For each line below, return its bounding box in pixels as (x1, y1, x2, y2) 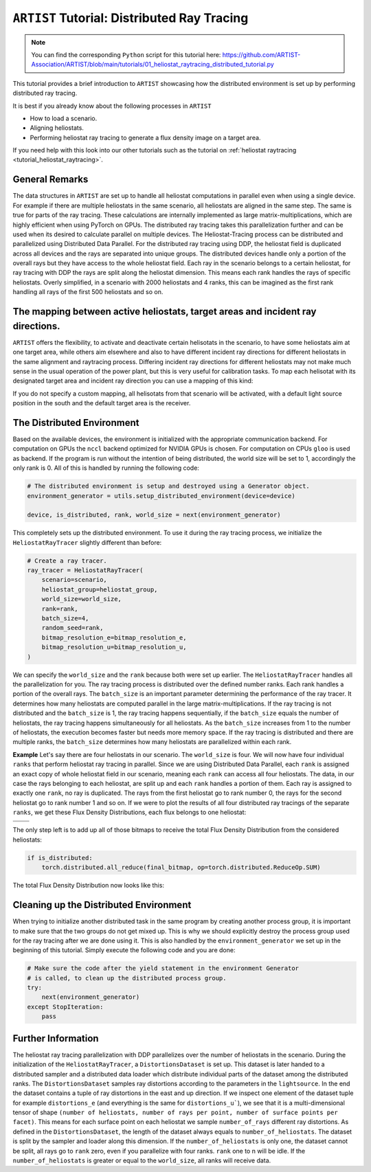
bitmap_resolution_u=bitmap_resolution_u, (41, 643, 187, 651)
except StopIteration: (27, 1003, 104, 1011)
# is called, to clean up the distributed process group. (27, 974, 227, 982)
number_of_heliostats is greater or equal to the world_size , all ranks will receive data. (12, 1156, 271, 1164)
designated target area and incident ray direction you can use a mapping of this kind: (12, 376, 254, 385)
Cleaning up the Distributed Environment (12, 899, 192, 911)
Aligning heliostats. (30, 124, 84, 132)
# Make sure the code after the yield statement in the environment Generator (27, 965, 299, 972)
